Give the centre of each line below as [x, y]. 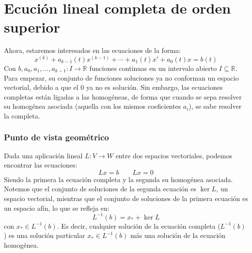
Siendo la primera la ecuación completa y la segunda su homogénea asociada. [118, 179]
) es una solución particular [45, 235]
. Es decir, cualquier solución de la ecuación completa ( [139, 226]
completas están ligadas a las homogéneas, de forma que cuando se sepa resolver [123, 96]
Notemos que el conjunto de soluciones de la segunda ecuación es [100, 189]
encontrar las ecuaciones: [41, 165]
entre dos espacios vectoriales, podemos [174, 155]
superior [32, 27]
